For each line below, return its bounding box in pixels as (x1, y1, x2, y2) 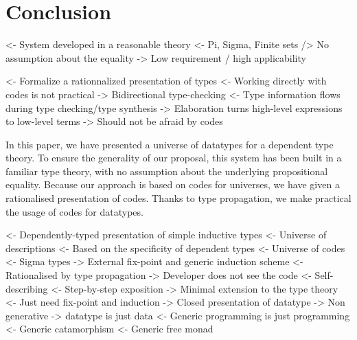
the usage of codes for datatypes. (5, 204, 143, 218)
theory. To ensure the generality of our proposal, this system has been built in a (5, 150, 342, 165)
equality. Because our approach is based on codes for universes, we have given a (5, 177, 340, 192)
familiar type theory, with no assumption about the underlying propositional (5, 163, 328, 178)
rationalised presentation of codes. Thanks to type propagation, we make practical (5, 191, 352, 205)
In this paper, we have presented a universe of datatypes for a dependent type (5, 137, 334, 151)
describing (5, 281, 48, 295)
